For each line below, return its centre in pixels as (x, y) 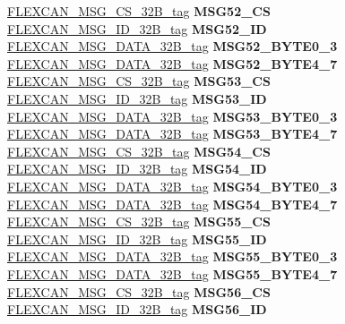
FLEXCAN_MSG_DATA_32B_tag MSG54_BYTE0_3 (172, 186)
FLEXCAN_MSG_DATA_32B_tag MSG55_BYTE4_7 (172, 273)
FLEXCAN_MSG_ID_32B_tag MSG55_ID (137, 239)
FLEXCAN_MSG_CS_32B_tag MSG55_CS (139, 222)
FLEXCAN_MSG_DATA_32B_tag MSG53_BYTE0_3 (172, 116)
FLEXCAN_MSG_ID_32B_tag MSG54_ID (137, 169)
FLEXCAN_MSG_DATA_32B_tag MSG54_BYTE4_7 (172, 204)
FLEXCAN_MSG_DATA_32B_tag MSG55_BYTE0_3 (172, 256)
